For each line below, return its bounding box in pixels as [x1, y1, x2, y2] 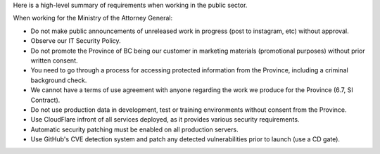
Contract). [30, 96, 61, 104]
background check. [30, 76, 87, 84]
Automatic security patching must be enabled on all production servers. [30, 125, 239, 134]
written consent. [30, 56, 78, 65]
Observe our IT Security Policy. [30, 37, 121, 45]
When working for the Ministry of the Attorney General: [13, 14, 173, 23]
